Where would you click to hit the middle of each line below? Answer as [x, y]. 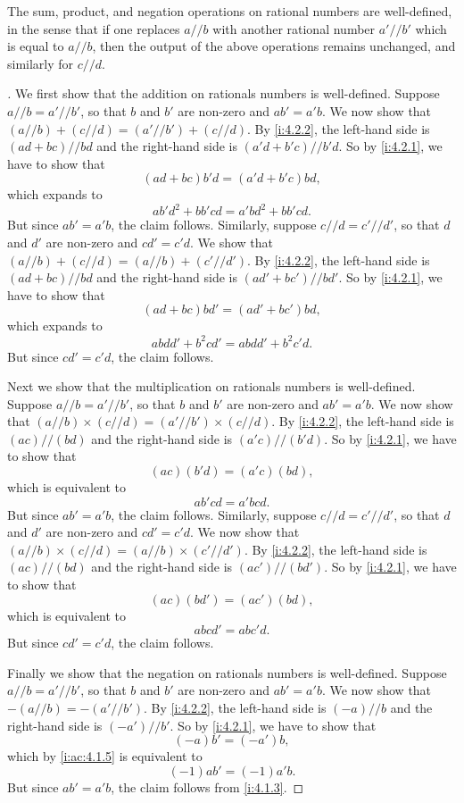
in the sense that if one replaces [94, 28]
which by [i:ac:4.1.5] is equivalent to [105, 756]
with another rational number [294, 28]
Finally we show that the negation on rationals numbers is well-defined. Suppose [227, 672]
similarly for [41, 63]
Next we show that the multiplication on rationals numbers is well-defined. [211, 386]
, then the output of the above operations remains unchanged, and [274, 46]
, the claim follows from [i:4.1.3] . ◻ [207, 786]
